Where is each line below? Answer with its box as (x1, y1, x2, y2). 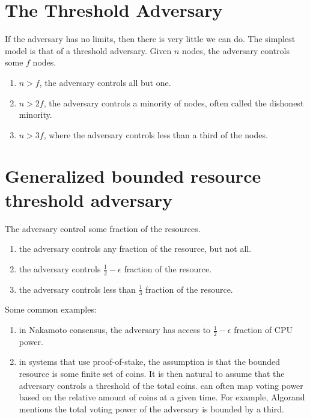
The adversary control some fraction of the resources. (5, 222, 201, 234)
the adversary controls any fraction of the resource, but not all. (19, 242, 252, 255)
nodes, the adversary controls (182, 44, 290, 57)
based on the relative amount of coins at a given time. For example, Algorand (19, 391, 305, 403)
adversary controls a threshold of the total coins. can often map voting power (19, 379, 303, 391)
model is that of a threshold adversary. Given (5, 44, 172, 57)
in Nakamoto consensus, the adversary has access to (19, 323, 211, 336)
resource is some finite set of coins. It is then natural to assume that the (19, 367, 285, 380)
